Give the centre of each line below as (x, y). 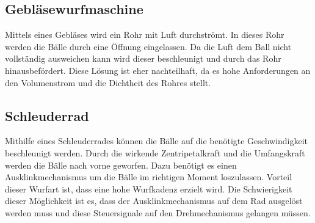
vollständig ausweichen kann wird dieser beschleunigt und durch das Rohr (143, 58)
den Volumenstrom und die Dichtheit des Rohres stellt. (108, 82)
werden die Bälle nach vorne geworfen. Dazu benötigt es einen (121, 165)
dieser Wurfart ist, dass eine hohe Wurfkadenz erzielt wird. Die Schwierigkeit (149, 188)
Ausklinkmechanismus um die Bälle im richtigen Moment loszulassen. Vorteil (149, 177)
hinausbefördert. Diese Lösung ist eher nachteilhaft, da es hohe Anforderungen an (158, 70)
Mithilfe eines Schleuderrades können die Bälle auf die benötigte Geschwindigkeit (157, 141)
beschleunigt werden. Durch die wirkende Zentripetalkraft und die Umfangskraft (155, 152)
